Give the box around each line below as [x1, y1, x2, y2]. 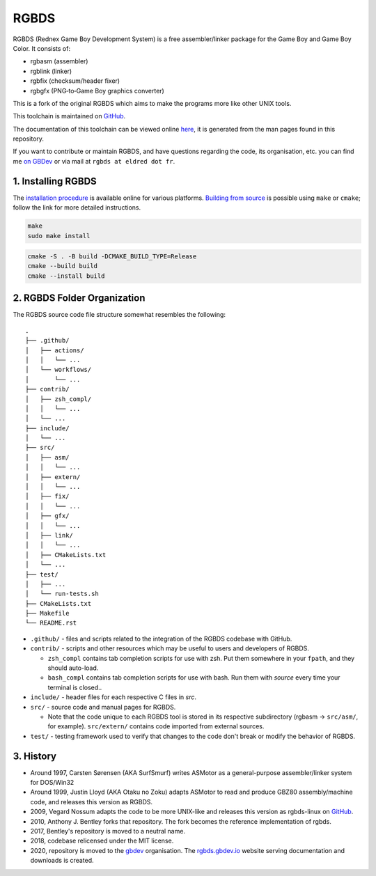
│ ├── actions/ [25, 346, 84, 354]
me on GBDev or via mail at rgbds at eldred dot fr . [13, 157, 175, 165]
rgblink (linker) [30, 67, 72, 75]
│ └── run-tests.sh [25, 590, 99, 598]
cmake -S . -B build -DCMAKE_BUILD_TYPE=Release [27, 253, 197, 260]
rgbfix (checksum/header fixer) [30, 77, 120, 85]
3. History [13, 750, 57, 762]
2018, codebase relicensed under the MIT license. [30, 836, 174, 845]
